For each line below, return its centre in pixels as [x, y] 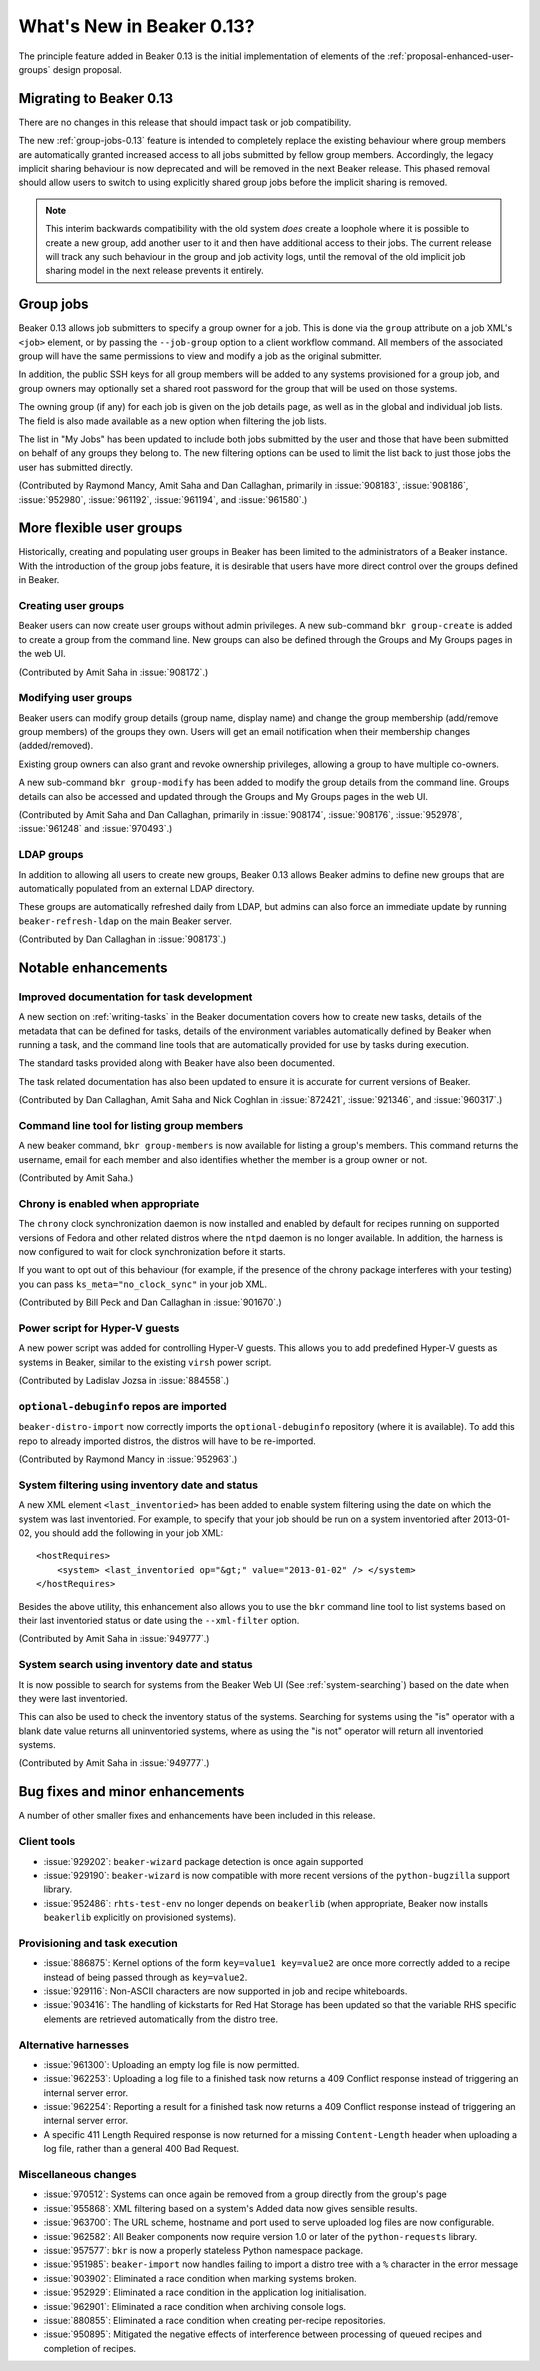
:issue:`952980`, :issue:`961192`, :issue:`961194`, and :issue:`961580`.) [163, 499]
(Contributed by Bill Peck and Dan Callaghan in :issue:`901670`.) [150, 1302]
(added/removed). [56, 746]
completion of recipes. [90, 2348]
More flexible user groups [100, 528]
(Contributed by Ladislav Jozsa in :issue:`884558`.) [124, 1381]
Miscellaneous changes [77, 2175]
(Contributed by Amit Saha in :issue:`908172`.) [113, 672]
